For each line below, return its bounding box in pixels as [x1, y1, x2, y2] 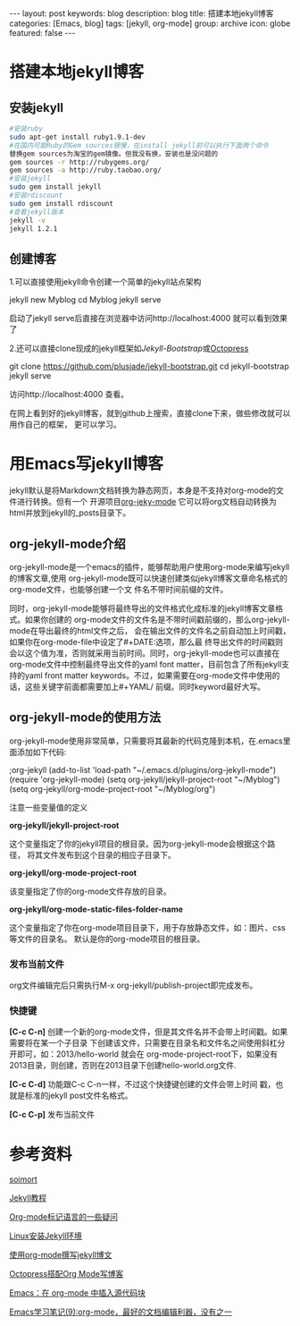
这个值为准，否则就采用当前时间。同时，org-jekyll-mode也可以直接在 [24, 647, 280, 659]
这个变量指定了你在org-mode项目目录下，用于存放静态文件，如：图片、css [9, 922, 286, 932]
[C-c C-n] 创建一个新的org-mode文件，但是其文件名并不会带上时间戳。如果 [9, 1026, 288, 1037]
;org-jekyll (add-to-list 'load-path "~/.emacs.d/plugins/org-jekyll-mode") [9, 764, 277, 775]
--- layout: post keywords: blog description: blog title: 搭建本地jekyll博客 [9, 8, 274, 19]
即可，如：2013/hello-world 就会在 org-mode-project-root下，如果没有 [16, 1049, 279, 1059]
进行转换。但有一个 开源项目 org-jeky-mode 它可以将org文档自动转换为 [16, 497, 277, 507]
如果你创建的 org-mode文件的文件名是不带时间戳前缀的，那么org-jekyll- [24, 614, 290, 625]
